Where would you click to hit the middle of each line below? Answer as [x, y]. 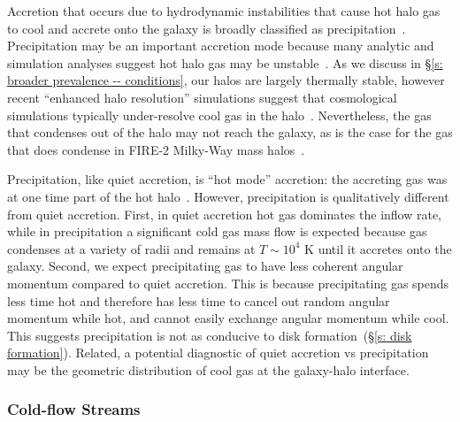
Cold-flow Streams [74, 409]
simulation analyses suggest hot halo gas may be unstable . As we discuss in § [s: [225, 62]
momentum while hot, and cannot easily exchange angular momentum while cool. [228, 318]
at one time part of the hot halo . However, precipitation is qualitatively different [228, 196]
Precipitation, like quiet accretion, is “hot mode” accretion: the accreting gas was [227, 179]
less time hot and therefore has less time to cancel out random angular [199, 300]
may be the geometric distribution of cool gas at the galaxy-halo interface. [208, 369]
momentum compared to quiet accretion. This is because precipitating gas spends [228, 283]
